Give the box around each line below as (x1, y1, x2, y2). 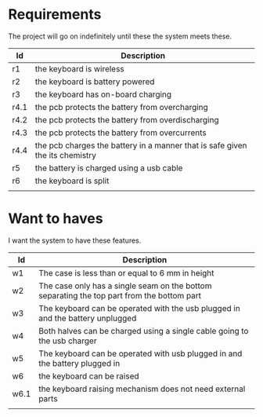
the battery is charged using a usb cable (34, 163, 183, 174)
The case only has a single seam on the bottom (38, 280, 212, 291)
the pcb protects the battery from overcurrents (34, 127, 207, 138)
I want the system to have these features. (8, 236, 142, 245)
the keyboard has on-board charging (34, 89, 172, 100)
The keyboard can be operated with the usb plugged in (38, 302, 240, 313)
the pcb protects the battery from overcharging (34, 101, 209, 112)
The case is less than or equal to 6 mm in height (38, 267, 214, 278)
